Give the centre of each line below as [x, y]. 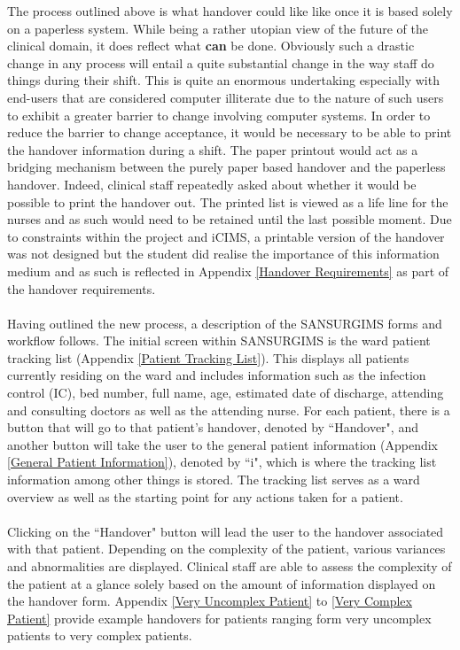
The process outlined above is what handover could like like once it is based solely [230, 11]
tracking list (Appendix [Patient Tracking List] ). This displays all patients [208, 357]
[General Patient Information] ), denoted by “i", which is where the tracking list [222, 462]
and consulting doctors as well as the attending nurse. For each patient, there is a [229, 410]
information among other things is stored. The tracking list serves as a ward [214, 480]
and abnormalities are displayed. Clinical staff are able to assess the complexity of [230, 566]
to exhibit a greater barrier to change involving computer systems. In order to [219, 115]
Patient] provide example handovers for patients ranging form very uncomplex [219, 618]
